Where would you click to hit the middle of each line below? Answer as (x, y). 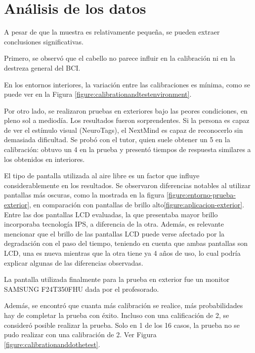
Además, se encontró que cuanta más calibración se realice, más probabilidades (124, 305)
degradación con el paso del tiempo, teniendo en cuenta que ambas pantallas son (126, 243)
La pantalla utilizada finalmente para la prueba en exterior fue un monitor (117, 279)
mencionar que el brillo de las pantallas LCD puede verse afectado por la (114, 233)
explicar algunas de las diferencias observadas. (74, 262)
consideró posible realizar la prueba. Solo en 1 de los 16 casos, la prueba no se (122, 325)
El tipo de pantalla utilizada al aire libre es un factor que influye (102, 176)
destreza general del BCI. (42, 67)
